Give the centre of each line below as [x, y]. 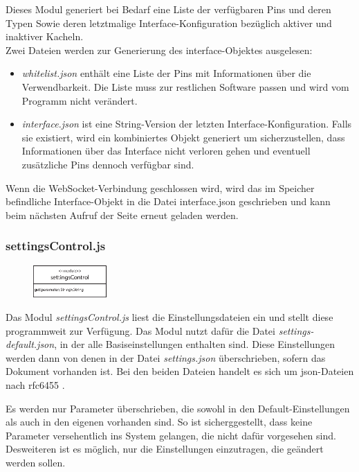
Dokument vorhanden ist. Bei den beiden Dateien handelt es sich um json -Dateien [180, 371]
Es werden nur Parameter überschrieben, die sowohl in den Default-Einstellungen [178, 408]
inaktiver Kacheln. [45, 36]
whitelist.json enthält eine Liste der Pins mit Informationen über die [166, 73]
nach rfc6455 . [35, 384]
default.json [30, 344]
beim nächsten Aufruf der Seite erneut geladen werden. [122, 215]
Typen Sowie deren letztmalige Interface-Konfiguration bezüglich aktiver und [169, 23]
